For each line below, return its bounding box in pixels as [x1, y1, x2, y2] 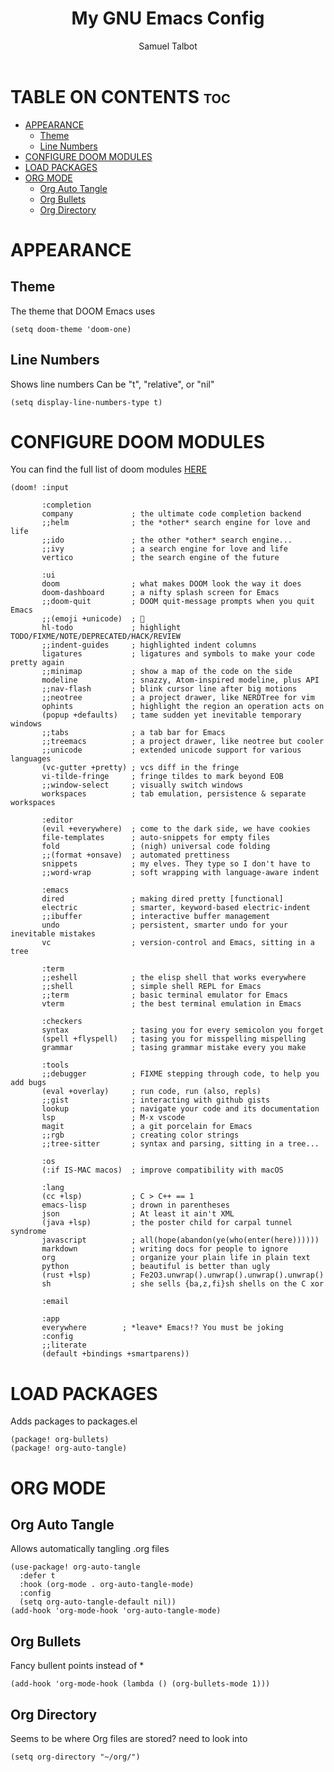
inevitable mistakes [10, 929, 97, 939]
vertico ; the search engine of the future [41, 553, 280, 563]
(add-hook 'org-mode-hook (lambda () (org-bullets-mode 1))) [10, 1679, 271, 1689]
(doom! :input [10, 483, 70, 493]
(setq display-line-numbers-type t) [10, 397, 163, 407]
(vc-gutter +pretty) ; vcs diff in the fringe [41, 763, 240, 773]
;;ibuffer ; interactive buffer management [41, 912, 271, 922]
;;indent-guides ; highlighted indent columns [41, 640, 257, 651]
